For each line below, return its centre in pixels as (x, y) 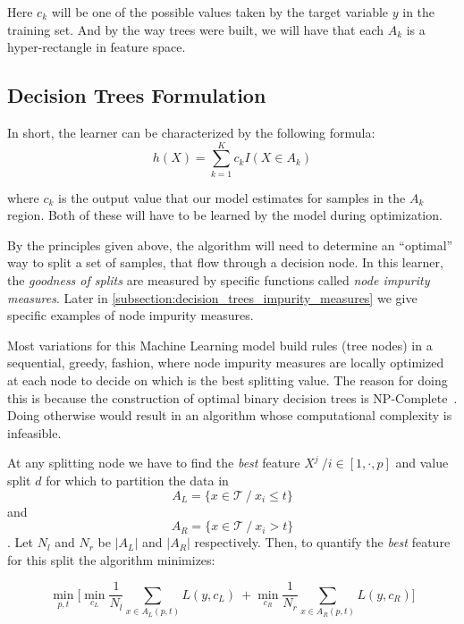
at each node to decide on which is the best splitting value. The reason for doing (228, 380)
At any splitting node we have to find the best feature (154, 463)
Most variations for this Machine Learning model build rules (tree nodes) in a (220, 345)
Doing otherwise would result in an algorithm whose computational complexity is (230, 415)
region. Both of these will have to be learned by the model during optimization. (225, 215)
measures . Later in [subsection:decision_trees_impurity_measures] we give (212, 297)
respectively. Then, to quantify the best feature (322, 542)
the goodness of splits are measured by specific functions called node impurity (219, 280)
